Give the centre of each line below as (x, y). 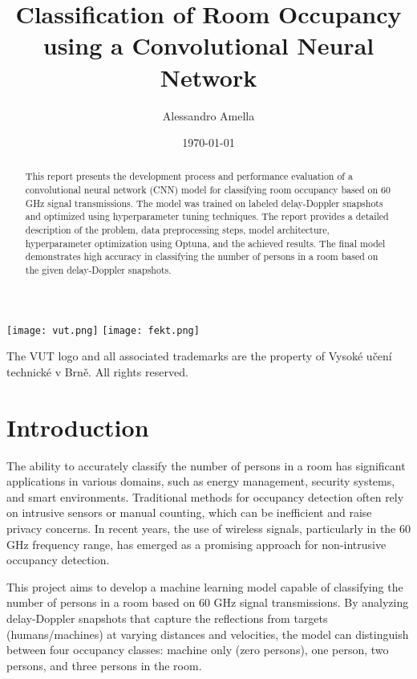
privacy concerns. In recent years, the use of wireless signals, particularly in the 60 (208, 529)
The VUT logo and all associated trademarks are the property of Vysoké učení (199, 356)
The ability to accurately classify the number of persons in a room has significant (206, 465)
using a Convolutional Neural (208, 45)
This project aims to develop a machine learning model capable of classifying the (205, 586)
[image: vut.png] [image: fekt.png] (103, 330)
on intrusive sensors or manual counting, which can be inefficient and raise (189, 512)
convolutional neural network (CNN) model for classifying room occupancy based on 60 (208, 190)
